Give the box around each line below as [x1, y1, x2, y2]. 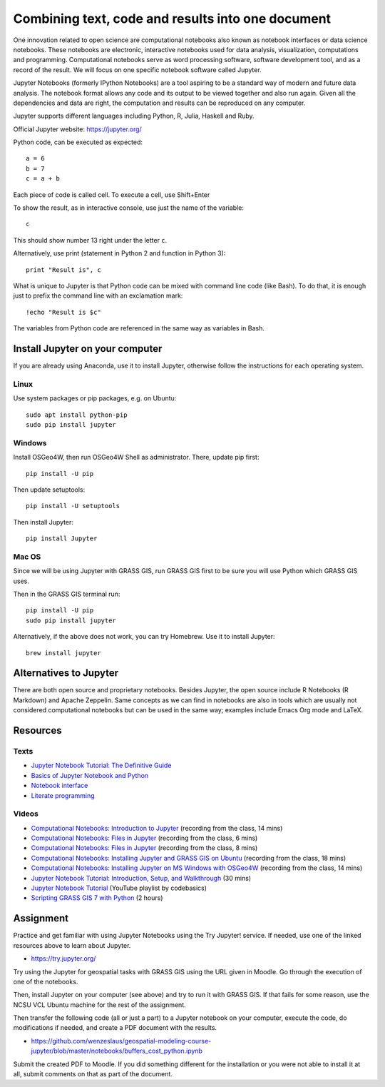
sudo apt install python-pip [26, 410, 128, 419]
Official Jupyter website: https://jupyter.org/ [13, 125, 142, 133]
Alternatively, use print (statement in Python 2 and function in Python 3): [13, 249, 226, 258]
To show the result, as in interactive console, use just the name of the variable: [13, 203, 245, 212]
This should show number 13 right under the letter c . [13, 236, 168, 244]
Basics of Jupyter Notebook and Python [31, 771, 149, 779]
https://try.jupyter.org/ [31, 954, 96, 963]
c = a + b [26, 175, 60, 183]
